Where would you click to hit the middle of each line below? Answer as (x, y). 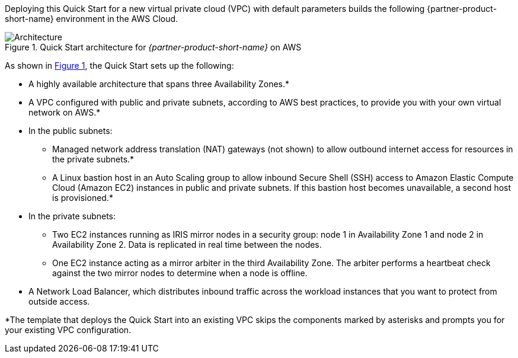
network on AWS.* (65, 112)
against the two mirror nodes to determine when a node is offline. (180, 273)
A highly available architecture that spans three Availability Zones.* (159, 84)
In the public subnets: (71, 131)
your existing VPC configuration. (68, 330)
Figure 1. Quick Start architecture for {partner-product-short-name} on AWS (153, 47)
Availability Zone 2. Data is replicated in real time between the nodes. (187, 244)
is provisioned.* (83, 198)
